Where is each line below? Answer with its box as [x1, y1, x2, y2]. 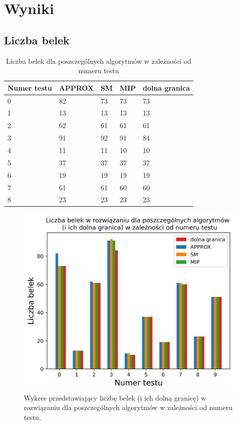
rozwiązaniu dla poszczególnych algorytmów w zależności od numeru [24, 402, 233, 413]
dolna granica [142, 82, 190, 93]
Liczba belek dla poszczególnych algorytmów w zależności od [6, 55, 192, 66]
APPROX [59, 82, 94, 93]
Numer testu [7, 82, 52, 93]
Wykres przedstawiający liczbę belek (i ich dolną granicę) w [24, 392, 206, 403]
